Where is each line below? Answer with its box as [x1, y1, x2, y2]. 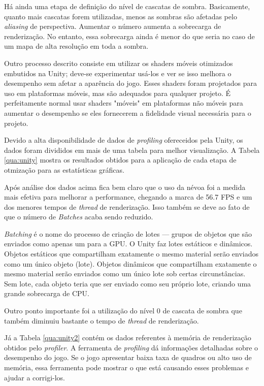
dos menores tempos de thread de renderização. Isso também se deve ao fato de [4, 201, 250, 212]
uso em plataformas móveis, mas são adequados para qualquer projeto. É [4, 87, 231, 98]
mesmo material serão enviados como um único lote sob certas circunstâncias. [4, 268, 246, 279]
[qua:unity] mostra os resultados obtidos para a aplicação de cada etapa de [4, 154, 237, 165]
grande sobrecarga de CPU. [4, 288, 89, 299]
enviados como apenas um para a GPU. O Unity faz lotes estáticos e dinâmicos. [4, 238, 253, 249]
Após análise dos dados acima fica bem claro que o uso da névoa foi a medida [4, 181, 246, 192]
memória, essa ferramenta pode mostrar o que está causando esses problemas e [4, 362, 249, 372]
